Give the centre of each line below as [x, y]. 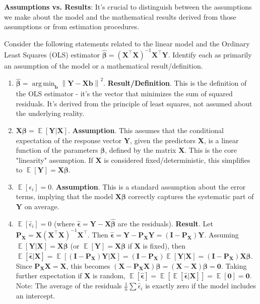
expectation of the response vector [69, 140]
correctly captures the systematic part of [191, 196]
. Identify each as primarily [210, 54]
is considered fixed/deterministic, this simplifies [177, 160]
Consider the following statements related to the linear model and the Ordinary [127, 43]
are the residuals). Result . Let [165, 223]
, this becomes [88, 265]
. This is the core [211, 150]
